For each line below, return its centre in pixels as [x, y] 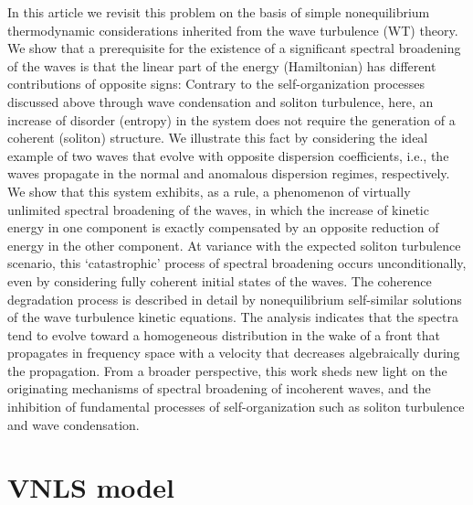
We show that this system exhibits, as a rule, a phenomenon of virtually [209, 191]
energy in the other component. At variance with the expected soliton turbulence [234, 245]
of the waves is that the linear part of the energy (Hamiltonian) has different [222, 65]
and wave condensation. [74, 424]
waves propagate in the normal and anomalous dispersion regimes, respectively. [229, 173]
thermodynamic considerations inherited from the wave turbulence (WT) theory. [233, 30]
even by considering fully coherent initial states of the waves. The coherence [220, 280]
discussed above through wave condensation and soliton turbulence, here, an [221, 101]
